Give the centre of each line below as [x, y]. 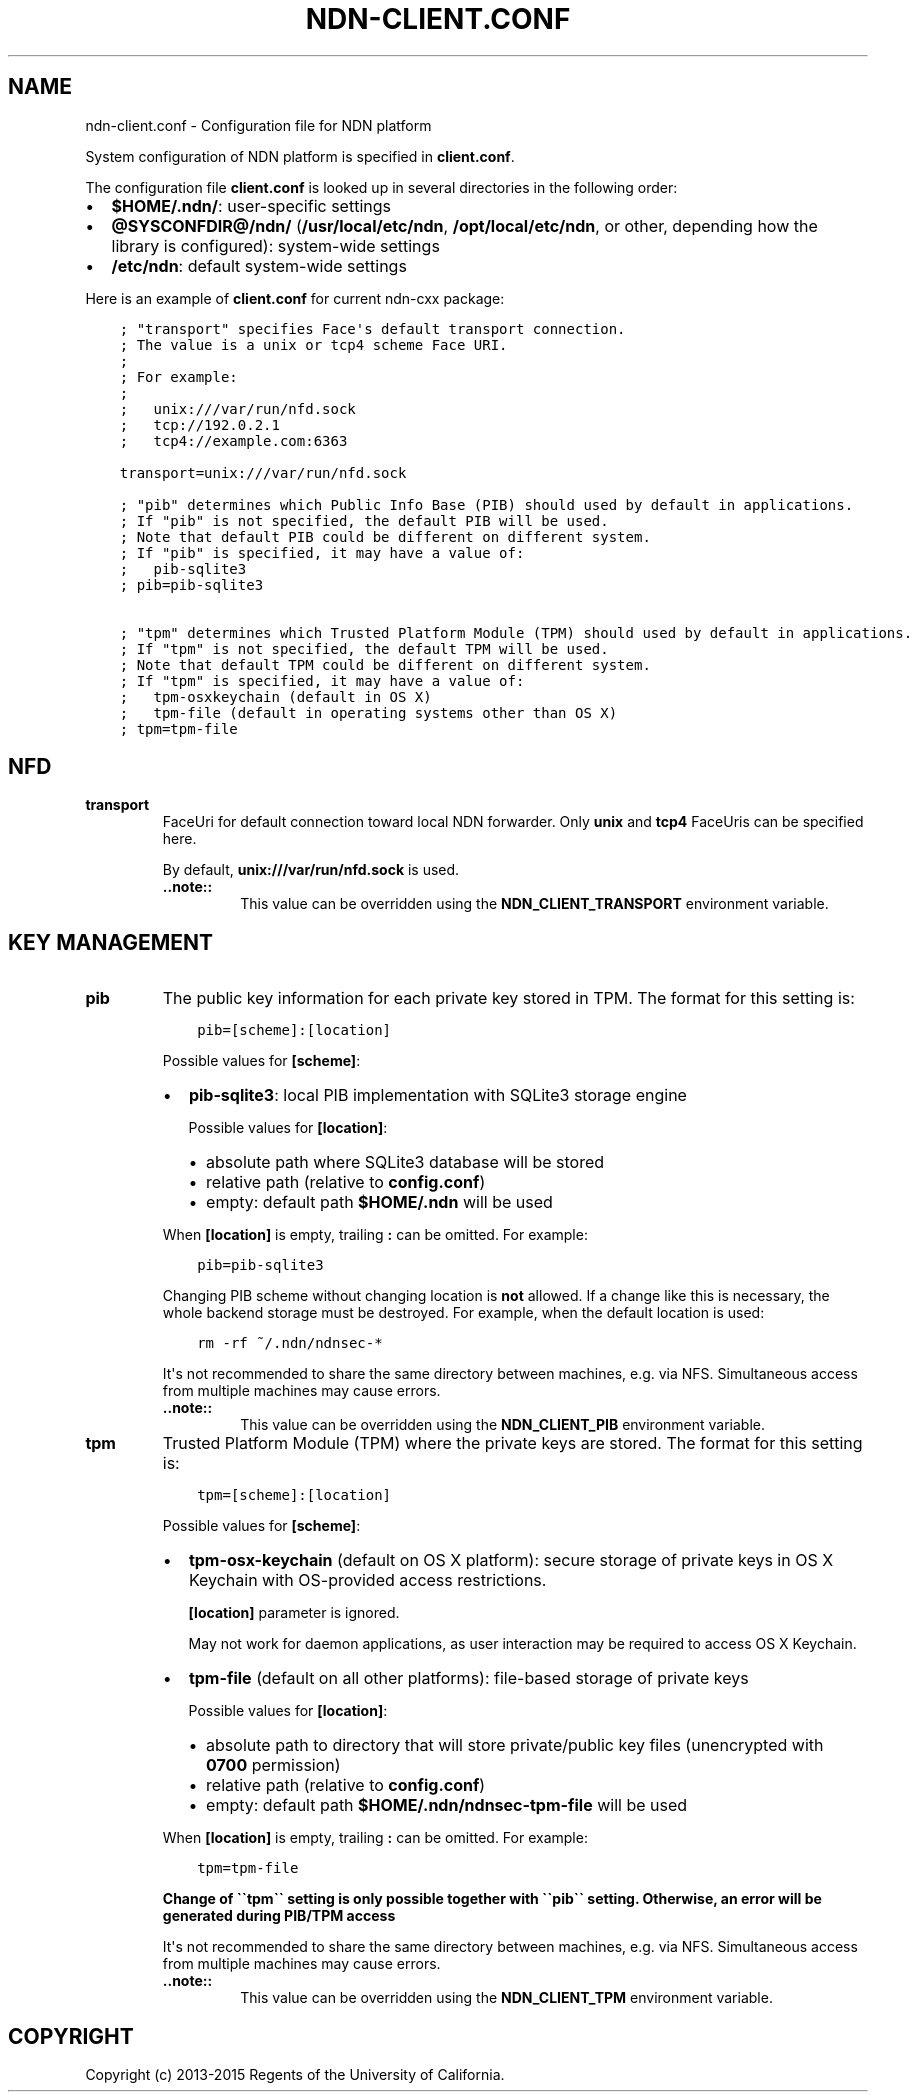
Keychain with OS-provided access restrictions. [367, 1580]
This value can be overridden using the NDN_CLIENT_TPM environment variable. [506, 1998]
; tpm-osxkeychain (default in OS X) [275, 696]
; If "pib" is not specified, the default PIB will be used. [364, 520]
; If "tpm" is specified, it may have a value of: [322, 680]
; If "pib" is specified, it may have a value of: [322, 552]
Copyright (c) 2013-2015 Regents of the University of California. [295, 2075]
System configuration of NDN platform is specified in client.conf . [300, 156]
